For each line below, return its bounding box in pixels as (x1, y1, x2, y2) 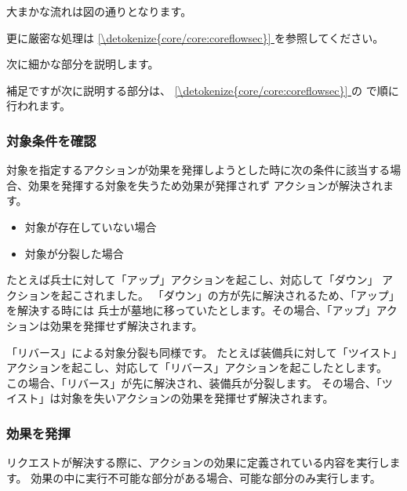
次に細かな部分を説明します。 (6, 56, 159, 72)
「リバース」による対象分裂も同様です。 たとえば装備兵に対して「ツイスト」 (6, 344, 398, 360)
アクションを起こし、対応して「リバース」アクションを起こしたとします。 (6, 359, 388, 376)
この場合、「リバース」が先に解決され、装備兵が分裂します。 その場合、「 (6, 374, 382, 391)
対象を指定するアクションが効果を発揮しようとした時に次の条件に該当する (6, 162, 391, 178)
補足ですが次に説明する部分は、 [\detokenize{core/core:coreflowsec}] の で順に (6, 82, 399, 98)
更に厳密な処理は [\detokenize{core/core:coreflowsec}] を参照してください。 (6, 29, 384, 45)
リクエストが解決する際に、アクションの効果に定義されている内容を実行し (6, 454, 390, 471)
